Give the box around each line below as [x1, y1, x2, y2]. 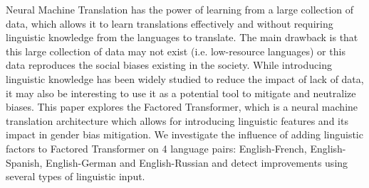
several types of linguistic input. [6, 169, 145, 184]
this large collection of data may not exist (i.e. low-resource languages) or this [6, 43, 345, 58]
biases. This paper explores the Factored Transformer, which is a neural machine [6, 99, 358, 114]
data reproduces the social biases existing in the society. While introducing [6, 57, 332, 72]
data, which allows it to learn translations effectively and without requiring [6, 16, 333, 31]
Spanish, [6, 155, 43, 170]
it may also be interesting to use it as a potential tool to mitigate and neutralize [6, 85, 356, 100]
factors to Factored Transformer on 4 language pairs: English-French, [6, 140, 307, 155]
